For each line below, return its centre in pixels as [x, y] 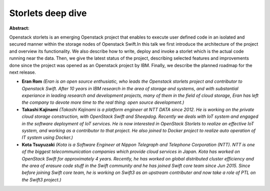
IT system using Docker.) [47, 137]
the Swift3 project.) [41, 179]
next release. [22, 72]
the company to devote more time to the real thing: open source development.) [103, 102]
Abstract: [19, 28]
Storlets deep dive [48, 13]
